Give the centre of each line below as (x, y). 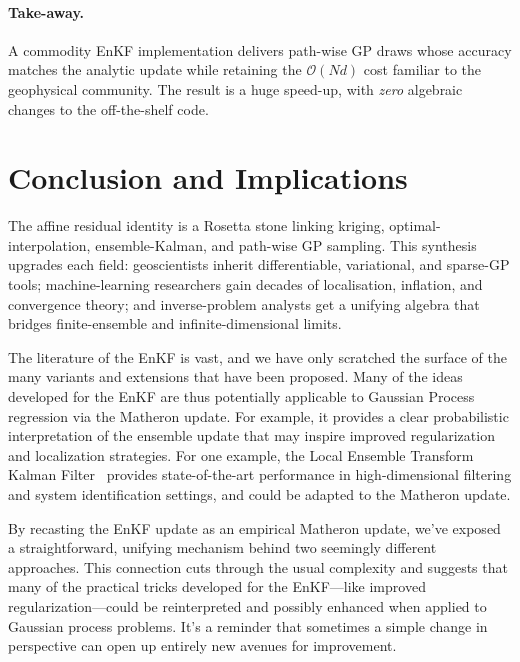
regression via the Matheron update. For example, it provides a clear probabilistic (258, 415)
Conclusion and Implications (208, 177)
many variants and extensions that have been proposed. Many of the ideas (235, 376)
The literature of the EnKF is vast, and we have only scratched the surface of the (257, 356)
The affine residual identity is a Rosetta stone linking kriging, (196, 225)
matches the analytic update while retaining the (155, 69)
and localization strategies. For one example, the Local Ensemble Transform (241, 454)
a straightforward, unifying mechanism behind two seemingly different (222, 547)
